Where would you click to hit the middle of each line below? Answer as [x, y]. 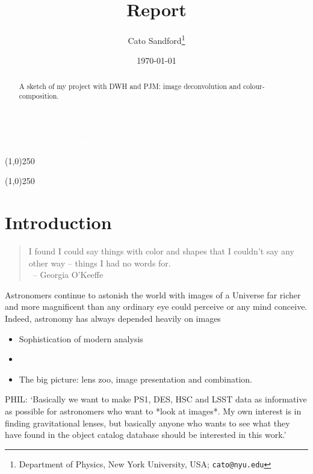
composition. [39, 96]
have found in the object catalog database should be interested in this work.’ [146, 435]
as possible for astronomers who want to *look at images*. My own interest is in [153, 411]
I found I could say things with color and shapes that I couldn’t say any [161, 251]
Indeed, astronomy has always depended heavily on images [113, 318]
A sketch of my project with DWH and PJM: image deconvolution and [130, 86]
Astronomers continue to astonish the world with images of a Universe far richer [153, 294]
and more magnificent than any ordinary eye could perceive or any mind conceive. [156, 306]
